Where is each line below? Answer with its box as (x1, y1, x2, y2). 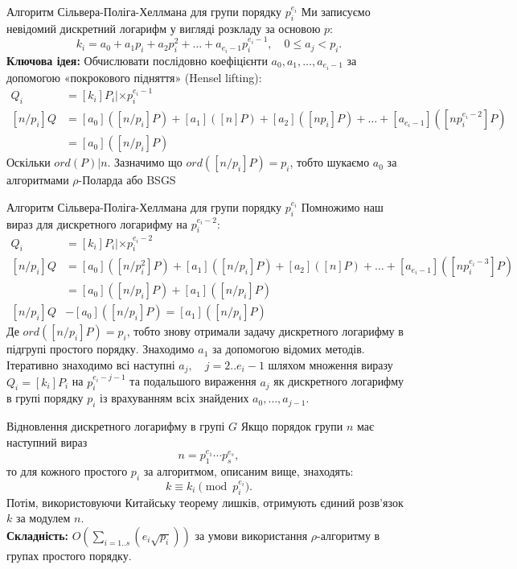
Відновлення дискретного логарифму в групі (6, 418, 225, 435)
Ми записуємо (301, 3, 371, 19)
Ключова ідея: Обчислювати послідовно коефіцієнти (6, 52, 268, 68)
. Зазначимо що (107, 154, 183, 171)
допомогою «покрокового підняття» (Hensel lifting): (6, 68, 262, 85)
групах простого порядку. (6, 546, 132, 563)
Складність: (6, 526, 69, 543)
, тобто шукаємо (289, 154, 370, 171)
